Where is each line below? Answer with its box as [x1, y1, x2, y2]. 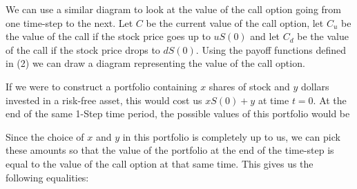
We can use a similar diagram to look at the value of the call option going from [6, 2, 341, 16]
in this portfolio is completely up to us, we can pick [122, 129, 340, 143]
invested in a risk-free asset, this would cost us [6, 92, 202, 107]
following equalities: [6, 170, 89, 184]
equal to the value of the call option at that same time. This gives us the [6, 156, 313, 170]
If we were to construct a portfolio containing [6, 79, 197, 93]
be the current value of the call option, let [146, 15, 324, 30]
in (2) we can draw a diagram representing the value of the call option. [6, 56, 305, 70]
